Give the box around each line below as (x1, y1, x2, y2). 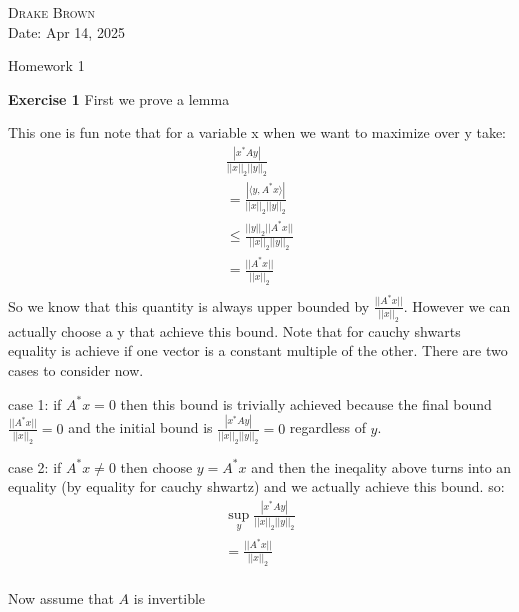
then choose (120, 456, 193, 477)
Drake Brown (8, 2, 96, 22)
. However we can (403, 295, 511, 316)
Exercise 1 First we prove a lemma (8, 88, 230, 109)
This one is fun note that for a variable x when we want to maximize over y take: (8, 122, 506, 143)
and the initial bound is (68, 417, 213, 438)
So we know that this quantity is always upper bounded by (8, 295, 370, 316)
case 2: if (8, 456, 62, 477)
